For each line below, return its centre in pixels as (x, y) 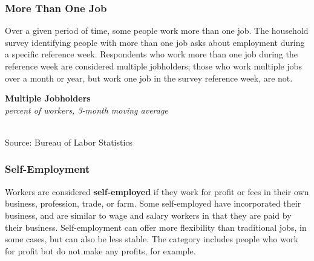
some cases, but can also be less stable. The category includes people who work (152, 239)
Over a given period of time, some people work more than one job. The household (157, 31)
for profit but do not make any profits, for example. (100, 250)
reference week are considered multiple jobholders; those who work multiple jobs (153, 66)
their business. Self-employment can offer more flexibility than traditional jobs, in (156, 227)
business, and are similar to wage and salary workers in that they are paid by (148, 215)
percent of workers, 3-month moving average (87, 110)
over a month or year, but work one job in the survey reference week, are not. (149, 78)
